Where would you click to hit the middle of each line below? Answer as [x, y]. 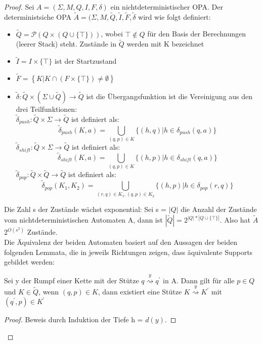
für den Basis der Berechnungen [197, 34]
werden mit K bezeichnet [165, 44]
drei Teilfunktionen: [47, 109]
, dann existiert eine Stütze [140, 292]
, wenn [49, 292]
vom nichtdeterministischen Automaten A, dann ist [83, 220]
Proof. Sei [19, 7]
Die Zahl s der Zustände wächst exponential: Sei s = [85, 209]
